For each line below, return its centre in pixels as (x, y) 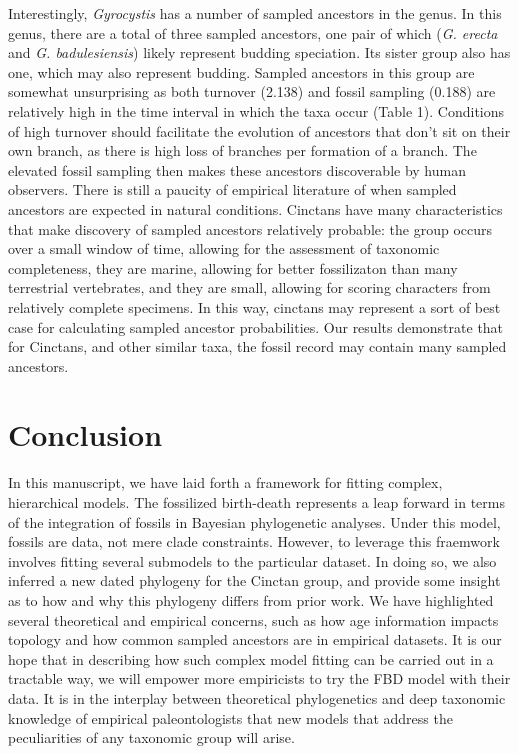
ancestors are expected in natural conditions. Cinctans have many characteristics (255, 208)
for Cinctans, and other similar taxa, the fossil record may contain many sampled (257, 346)
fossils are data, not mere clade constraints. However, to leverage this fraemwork (254, 541)
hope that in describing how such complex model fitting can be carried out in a (251, 658)
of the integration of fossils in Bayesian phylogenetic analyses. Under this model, (254, 521)
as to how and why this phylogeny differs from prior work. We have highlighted (251, 599)
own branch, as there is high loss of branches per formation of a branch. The (242, 150)
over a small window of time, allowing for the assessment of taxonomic (224, 248)
